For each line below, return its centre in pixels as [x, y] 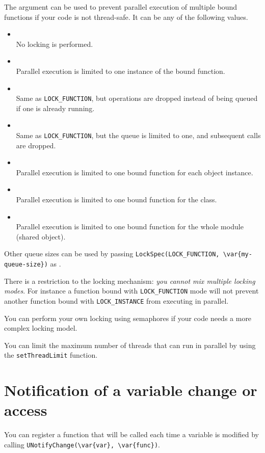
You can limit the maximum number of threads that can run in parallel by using [130, 345]
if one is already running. [55, 108]
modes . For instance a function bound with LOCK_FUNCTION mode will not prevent [131, 291]
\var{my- [237, 255]
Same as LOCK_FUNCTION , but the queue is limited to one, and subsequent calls [138, 135]
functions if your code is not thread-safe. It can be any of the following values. [126, 17]
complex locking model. [41, 328]
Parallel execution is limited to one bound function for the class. [116, 199]
